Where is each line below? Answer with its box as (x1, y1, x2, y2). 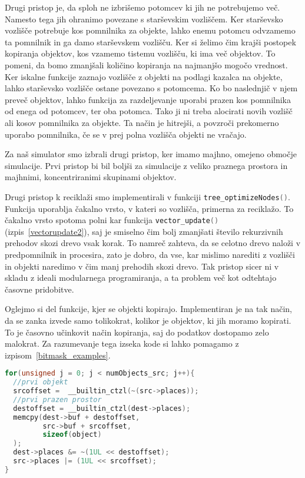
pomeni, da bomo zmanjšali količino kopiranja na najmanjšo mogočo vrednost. (5, 58, 288, 71)
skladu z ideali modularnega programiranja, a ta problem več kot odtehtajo (5, 271, 277, 284)
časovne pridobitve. (5, 283, 74, 295)
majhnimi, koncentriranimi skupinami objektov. (5, 171, 177, 183)
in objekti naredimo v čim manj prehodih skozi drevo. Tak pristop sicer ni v (5, 260, 279, 272)
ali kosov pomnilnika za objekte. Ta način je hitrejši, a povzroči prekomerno (5, 116, 279, 128)
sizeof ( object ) (42, 430, 102, 439)
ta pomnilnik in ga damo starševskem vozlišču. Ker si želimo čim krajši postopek (5, 35, 296, 48)
